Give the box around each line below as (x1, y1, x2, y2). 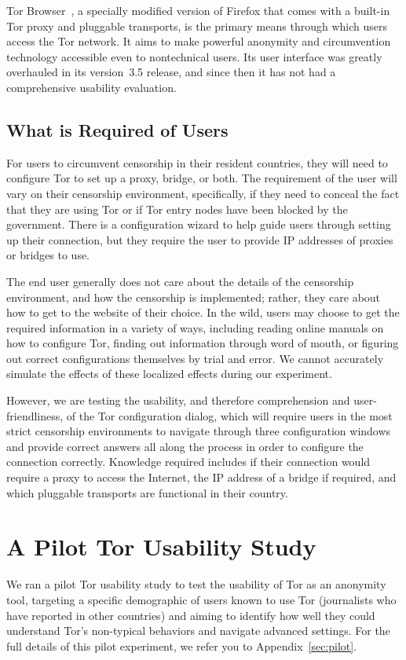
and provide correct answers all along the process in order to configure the (6, 438, 364, 454)
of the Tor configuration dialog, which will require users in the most (66, 407, 393, 423)
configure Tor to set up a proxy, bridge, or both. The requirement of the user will (6, 170, 397, 186)
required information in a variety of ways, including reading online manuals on (6, 319, 384, 335)
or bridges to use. (6, 247, 90, 263)
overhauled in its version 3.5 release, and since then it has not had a (6, 64, 336, 80)
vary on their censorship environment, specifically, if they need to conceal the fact (6, 185, 400, 201)
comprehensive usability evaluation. (6, 79, 177, 95)
